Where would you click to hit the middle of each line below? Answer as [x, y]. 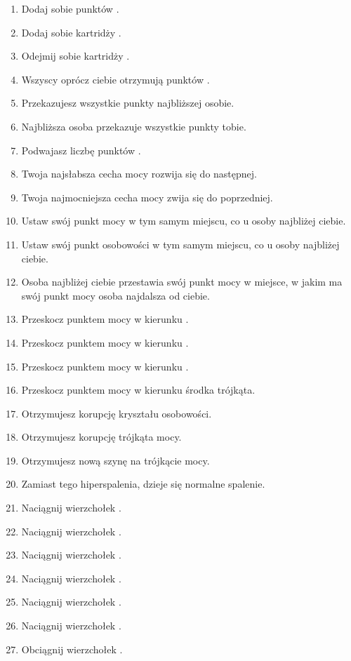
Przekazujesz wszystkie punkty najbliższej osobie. [128, 103]
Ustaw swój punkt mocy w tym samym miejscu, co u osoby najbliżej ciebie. [184, 221]
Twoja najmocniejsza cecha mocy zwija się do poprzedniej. [147, 197]
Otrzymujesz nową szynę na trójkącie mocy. [115, 460]
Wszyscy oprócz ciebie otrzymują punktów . [115, 79]
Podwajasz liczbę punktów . [81, 150]
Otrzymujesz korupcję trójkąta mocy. [101, 437]
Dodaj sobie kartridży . [71, 32]
